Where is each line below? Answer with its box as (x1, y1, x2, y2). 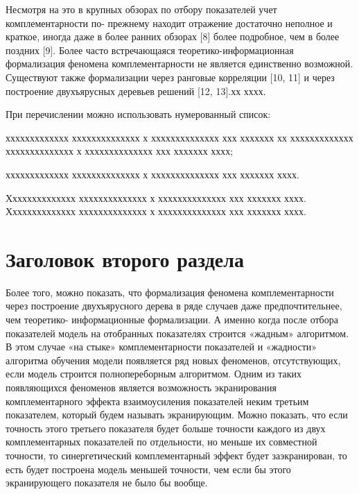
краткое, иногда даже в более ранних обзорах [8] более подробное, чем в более (6, 29, 340, 44)
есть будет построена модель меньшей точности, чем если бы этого (6, 461, 291, 476)
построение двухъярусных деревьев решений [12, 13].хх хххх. (6, 83, 266, 98)
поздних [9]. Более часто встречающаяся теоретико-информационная (6, 42, 294, 57)
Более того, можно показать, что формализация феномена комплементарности (6, 284, 334, 299)
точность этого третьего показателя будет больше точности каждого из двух (6, 420, 326, 435)
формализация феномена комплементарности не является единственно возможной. (6, 56, 353, 71)
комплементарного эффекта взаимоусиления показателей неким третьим (6, 393, 309, 408)
